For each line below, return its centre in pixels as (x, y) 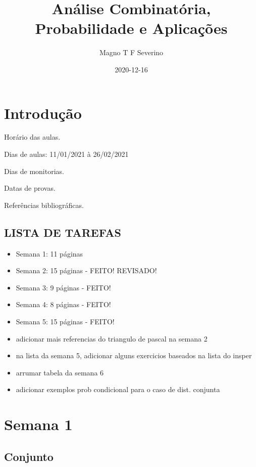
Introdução (43, 113)
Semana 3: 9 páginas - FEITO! (63, 287)
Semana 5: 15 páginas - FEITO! (65, 321)
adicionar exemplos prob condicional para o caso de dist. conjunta (118, 389)
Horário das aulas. (32, 137)
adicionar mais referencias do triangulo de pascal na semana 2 (112, 338)
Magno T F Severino (131, 52)
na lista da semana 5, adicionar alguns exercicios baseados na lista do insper (134, 355)
